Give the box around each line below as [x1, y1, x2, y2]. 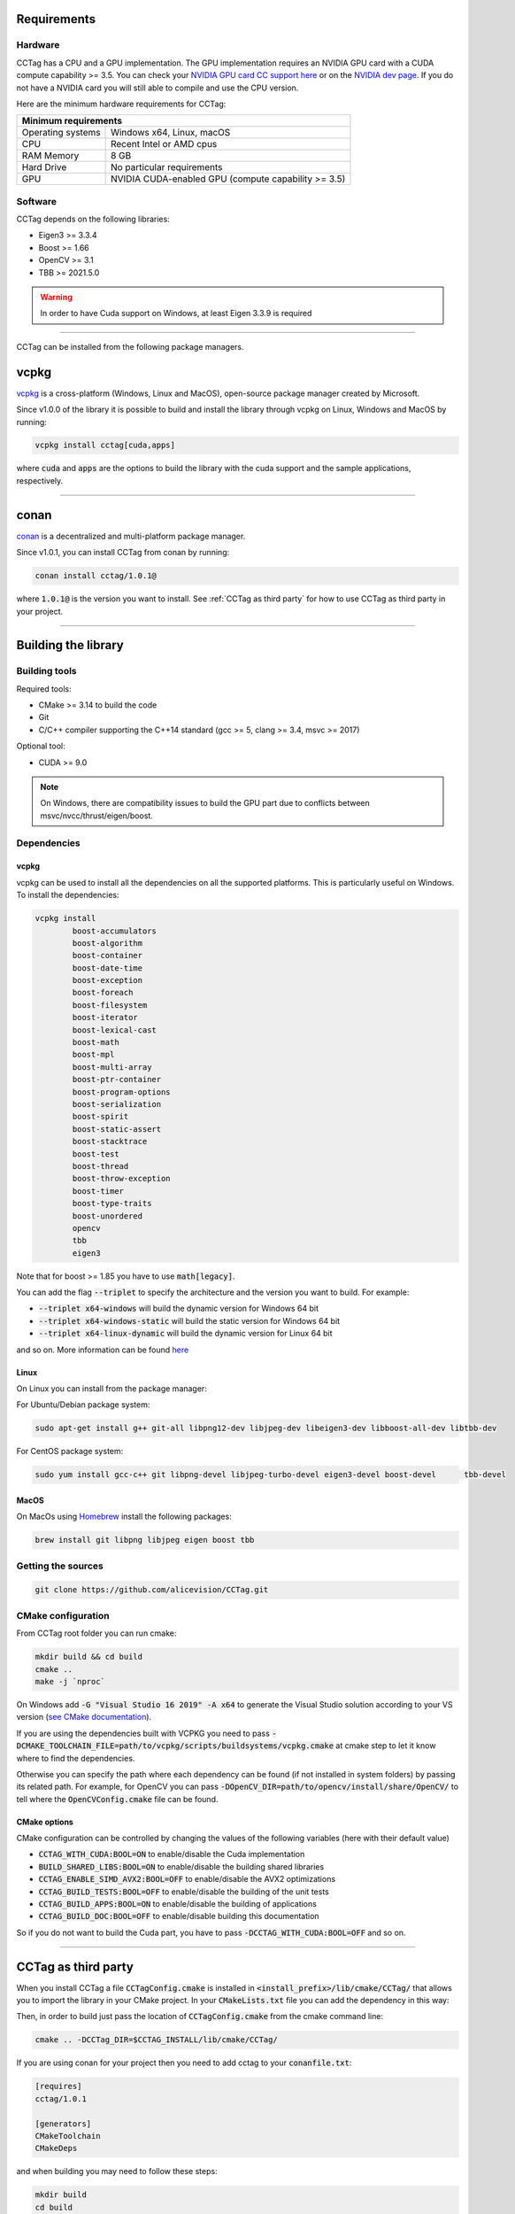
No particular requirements [111, 161, 223, 174]
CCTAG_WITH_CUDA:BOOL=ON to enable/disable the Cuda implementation [38, 1849, 305, 1860]
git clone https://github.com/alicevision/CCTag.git [35, 1585, 269, 1595]
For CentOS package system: [16, 1446, 124, 1457]
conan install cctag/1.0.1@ [35, 571, 157, 581]
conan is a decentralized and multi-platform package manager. [16, 530, 246, 541]
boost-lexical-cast [72, 1025, 157, 1035]
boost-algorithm [72, 938, 143, 948]
